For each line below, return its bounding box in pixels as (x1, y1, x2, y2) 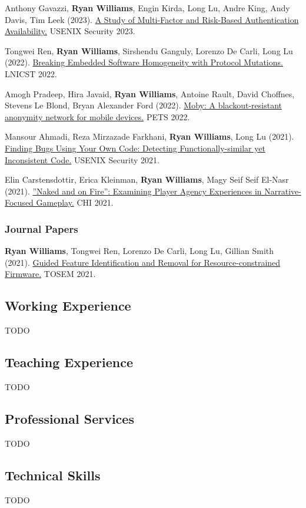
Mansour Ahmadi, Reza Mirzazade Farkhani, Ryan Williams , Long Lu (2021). (5, 130, 294, 143)
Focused (5, 196, 34, 209)
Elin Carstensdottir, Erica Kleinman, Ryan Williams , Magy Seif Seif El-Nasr (5, 173, 289, 186)
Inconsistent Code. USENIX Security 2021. (5, 153, 159, 166)
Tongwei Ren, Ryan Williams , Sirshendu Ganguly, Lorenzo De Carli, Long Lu (5, 44, 293, 57)
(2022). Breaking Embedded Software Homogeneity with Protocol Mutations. (5, 56, 283, 68)
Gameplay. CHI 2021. (36, 196, 114, 209)
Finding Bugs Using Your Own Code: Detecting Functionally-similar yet (5, 141, 265, 154)
